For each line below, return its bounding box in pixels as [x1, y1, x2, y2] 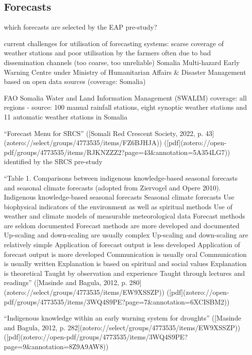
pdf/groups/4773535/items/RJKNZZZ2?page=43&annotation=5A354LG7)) [4, 147, 230, 157]
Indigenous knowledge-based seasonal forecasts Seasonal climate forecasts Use [4, 192, 235, 202]
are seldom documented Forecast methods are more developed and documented [4, 220, 240, 230]
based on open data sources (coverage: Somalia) [4, 76, 146, 86]
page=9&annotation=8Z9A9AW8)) [4, 341, 109, 352]
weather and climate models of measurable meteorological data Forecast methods [4, 211, 245, 221]
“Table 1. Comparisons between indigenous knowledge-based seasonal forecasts [4, 172, 238, 183]
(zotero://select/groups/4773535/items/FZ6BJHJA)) [4, 137, 162, 148]
